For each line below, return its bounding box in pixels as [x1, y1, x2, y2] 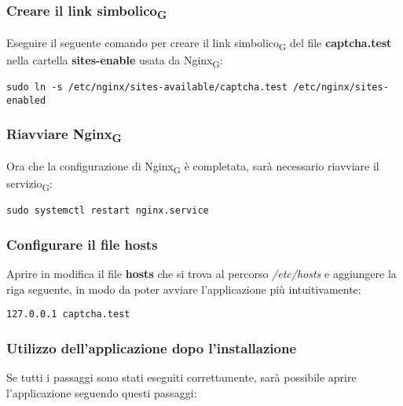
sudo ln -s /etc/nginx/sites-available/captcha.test [6, 81, 288, 93]
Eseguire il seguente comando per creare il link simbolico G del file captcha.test [6, 34, 392, 53]
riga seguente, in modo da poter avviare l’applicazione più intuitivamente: [6, 280, 361, 297]
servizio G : [6, 175, 53, 193]
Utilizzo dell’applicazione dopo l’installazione [6, 338, 297, 357]
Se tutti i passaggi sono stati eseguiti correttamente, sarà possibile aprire [6, 369, 357, 386]
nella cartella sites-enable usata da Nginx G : [6, 51, 223, 70]
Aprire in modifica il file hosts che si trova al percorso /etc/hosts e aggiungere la [6, 265, 397, 282]
